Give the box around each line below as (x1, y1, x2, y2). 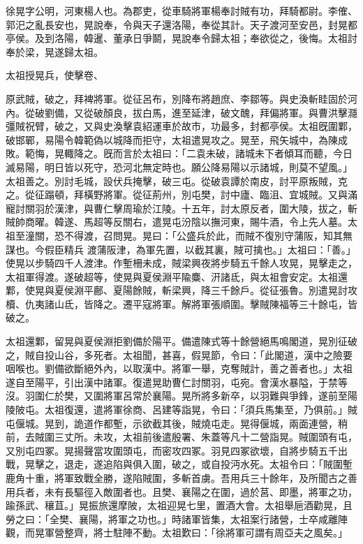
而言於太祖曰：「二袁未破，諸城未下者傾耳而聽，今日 (112, 146, 353, 161)
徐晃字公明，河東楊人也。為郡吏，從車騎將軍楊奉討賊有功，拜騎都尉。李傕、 (6, 3, 357, 17)
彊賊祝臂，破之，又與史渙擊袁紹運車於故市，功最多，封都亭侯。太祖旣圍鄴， (6, 119, 357, 133)
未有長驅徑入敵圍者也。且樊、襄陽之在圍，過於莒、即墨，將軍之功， (44, 484, 357, 499)
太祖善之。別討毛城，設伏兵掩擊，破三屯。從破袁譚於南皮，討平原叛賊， (6, 173, 338, 188)
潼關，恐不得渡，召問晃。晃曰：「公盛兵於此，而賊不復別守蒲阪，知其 (24, 228, 343, 242)
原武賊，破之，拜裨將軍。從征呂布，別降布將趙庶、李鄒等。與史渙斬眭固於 (6, 91, 348, 105)
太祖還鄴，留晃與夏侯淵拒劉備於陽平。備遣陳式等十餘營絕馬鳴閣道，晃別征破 (6, 334, 357, 348)
